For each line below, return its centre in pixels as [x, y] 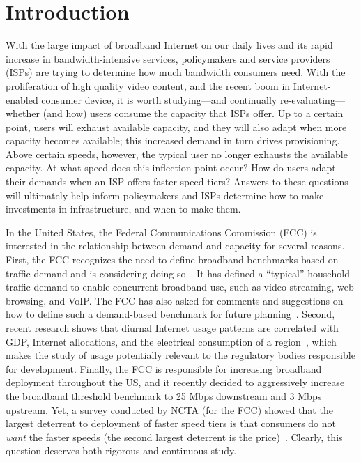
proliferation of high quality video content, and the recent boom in [148, 85]
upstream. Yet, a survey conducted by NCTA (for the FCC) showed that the [169, 409]
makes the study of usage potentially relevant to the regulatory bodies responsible [180, 355]
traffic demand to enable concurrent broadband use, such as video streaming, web [180, 287]
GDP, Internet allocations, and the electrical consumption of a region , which [171, 341]
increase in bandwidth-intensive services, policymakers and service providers [168, 58]
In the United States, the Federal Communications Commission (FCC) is [161, 232]
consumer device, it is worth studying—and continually [159, 99]
